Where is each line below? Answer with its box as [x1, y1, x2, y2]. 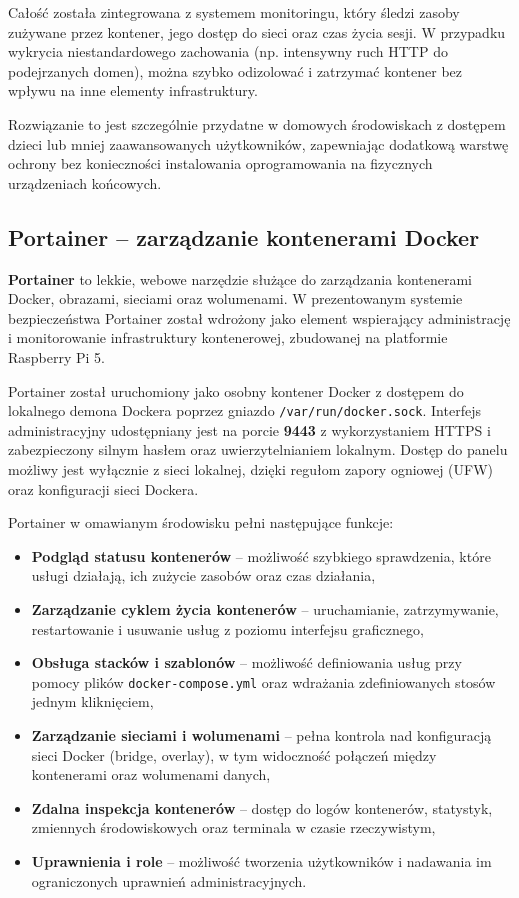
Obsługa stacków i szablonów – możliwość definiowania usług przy [31, 652, 462, 673]
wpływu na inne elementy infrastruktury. [8, 80, 258, 101]
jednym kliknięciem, [31, 691, 154, 712]
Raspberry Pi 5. [8, 346, 106, 367]
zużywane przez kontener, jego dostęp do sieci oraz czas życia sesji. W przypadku [8, 21, 506, 42]
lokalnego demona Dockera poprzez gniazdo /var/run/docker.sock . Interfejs [8, 400, 481, 421]
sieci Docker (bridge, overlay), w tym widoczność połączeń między [31, 744, 437, 765]
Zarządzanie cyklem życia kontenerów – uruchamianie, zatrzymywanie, [31, 598, 499, 619]
